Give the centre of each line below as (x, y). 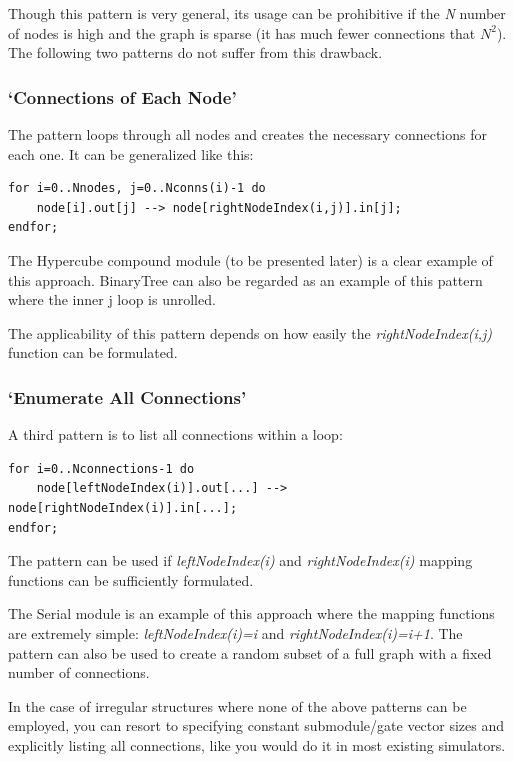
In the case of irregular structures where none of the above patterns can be (237, 705)
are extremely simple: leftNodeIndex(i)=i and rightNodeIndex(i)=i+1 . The (235, 632)
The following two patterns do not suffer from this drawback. (195, 52)
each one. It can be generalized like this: (131, 153)
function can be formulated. (93, 352)
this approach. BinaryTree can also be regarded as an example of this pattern (245, 279)
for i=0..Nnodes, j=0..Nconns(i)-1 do (137, 188)
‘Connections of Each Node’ (122, 96)
